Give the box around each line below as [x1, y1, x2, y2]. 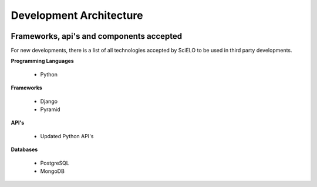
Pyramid [40, 106, 61, 113]
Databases [11, 146, 38, 153]
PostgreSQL [40, 159, 70, 166]
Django [40, 98, 58, 105]
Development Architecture [11, 9, 143, 22]
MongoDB [40, 168, 65, 175]
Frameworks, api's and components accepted [11, 31, 182, 41]
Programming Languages [11, 58, 75, 65]
